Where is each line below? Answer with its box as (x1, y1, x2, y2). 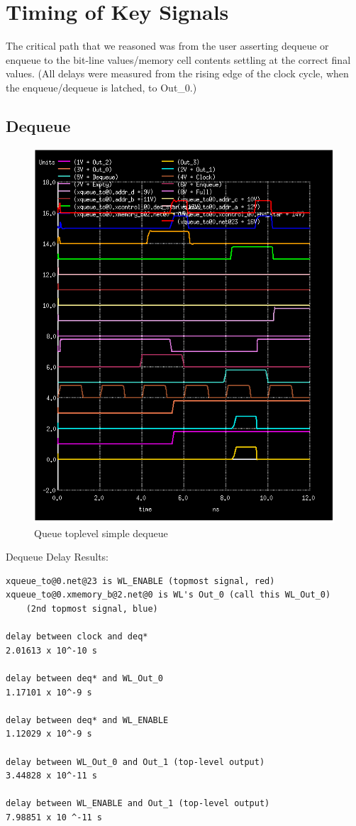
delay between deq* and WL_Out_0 (6, 673, 163, 684)
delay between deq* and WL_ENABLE (6, 715, 169, 725)
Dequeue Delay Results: (6, 549, 109, 564)
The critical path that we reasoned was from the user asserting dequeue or (6, 38, 329, 53)
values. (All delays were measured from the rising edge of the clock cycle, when (6, 66, 349, 81)
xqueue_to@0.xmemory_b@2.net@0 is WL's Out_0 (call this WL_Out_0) (6, 590, 331, 600)
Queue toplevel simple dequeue (34, 525, 168, 540)
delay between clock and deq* (6, 632, 148, 642)
